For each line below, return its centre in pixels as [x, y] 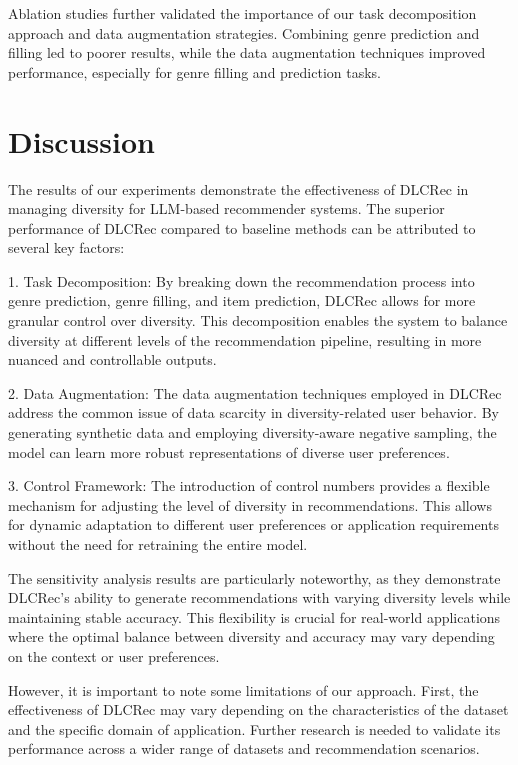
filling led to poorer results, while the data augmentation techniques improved [247, 52]
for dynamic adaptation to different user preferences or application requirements [253, 524]
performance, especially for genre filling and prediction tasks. [195, 71]
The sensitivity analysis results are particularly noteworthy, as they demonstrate [254, 577]
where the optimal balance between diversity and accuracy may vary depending [251, 636]
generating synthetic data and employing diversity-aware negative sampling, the [252, 432]
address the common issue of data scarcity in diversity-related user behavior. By [253, 412]
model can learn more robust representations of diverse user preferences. [229, 451]
